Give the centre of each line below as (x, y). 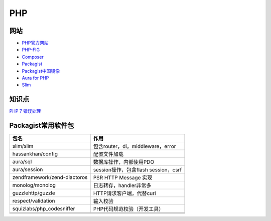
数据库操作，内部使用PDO (124, 162)
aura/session (28, 169)
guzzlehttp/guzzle (34, 193)
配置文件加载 (108, 154)
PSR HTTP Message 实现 (123, 178)
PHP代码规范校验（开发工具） (128, 209)
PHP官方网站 (35, 43)
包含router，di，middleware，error (134, 146)
